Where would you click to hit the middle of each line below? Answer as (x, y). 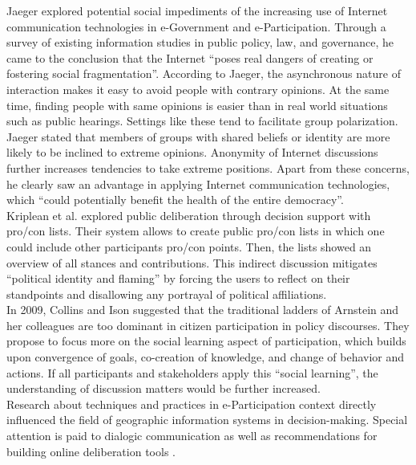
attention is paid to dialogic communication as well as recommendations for (192, 436)
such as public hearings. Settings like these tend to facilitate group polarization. (202, 121)
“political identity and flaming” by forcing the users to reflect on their (178, 278)
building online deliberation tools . (91, 451)
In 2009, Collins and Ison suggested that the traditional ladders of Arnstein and (203, 310)
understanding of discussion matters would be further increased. (164, 388)
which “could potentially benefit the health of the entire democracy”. (175, 200)
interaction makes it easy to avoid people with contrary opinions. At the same (198, 89)
